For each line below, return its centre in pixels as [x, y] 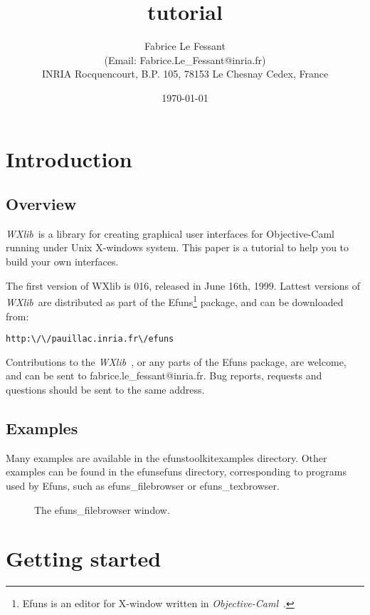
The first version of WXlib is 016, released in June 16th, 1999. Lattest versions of [183, 285]
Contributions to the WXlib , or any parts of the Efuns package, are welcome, [176, 361]
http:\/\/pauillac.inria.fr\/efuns [90, 339]
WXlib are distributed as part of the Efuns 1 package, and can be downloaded [175, 301]
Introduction [69, 158]
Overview [41, 204]
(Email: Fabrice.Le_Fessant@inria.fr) [185, 59]
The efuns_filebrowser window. [102, 509]
